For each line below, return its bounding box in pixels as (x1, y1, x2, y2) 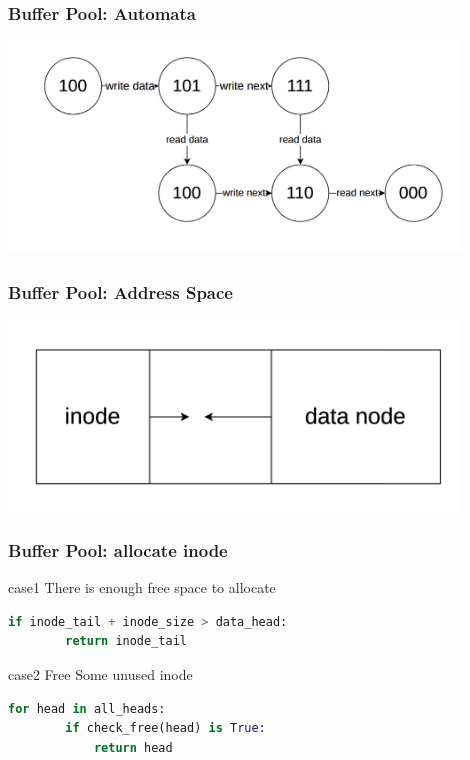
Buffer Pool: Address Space (8, 279, 233, 304)
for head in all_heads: (8, 701, 166, 716)
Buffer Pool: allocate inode (8, 537, 228, 562)
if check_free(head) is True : (65, 721, 266, 736)
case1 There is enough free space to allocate (8, 577, 276, 598)
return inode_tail (65, 634, 187, 649)
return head (93, 740, 173, 755)
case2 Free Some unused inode (8, 663, 193, 684)
